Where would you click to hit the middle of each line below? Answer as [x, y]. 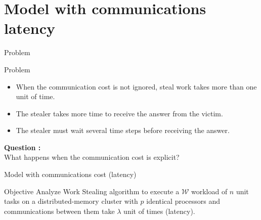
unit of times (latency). [159, 211]
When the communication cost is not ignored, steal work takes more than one [136, 86]
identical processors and [183, 201]
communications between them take [59, 211]
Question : [23, 147]
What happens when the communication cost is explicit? [92, 157]
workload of [209, 191]
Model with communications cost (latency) [70, 174]
